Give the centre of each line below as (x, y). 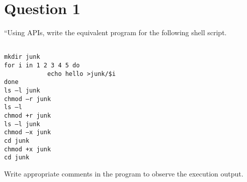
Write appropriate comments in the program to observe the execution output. (124, 173)
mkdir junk (22, 57)
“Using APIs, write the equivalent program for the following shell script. (115, 32)
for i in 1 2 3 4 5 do (42, 66)
